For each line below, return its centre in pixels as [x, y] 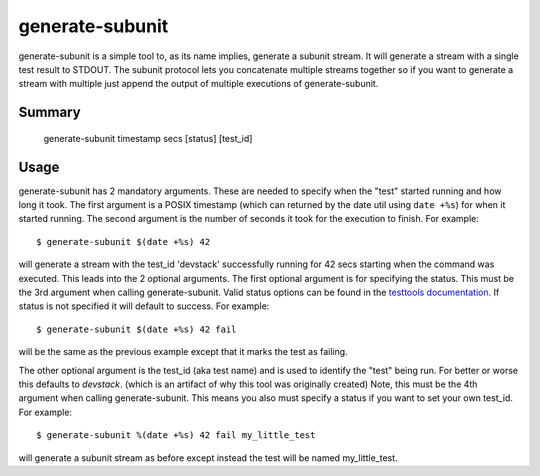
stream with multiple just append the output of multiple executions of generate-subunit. [198, 84]
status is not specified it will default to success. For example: [144, 306]
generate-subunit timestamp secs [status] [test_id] [148, 138]
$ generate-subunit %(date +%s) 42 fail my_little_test [176, 435]
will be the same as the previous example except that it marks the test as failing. [183, 352]
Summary [49, 112]
